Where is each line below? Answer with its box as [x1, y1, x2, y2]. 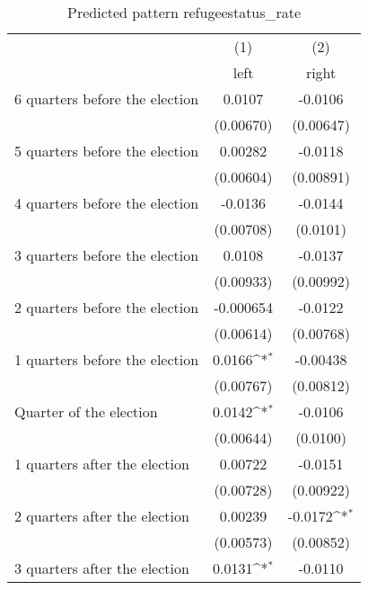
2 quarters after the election [14, 505, 189, 526]
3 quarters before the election [14, 245, 199, 265]
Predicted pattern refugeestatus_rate [67, 2, 302, 22]
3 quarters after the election [14, 558, 189, 578]
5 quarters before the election [14, 140, 199, 161]
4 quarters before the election [14, 192, 199, 213]
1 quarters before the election [14, 349, 199, 370]
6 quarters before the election [14, 88, 199, 109]
